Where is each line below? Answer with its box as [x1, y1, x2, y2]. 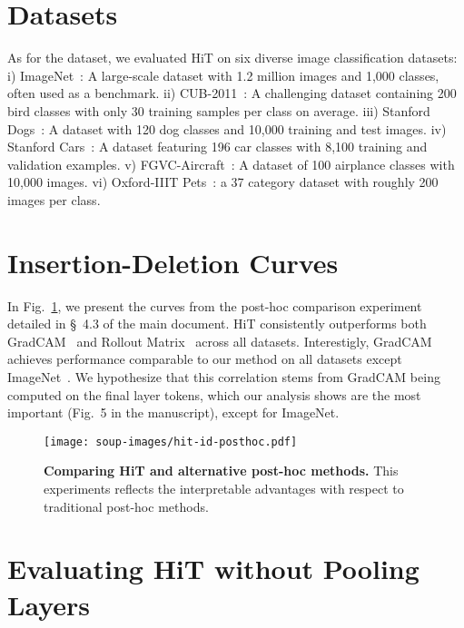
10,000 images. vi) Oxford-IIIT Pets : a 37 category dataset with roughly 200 [7, 172, 439, 191]
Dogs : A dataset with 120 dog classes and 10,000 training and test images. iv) [7, 119, 447, 138]
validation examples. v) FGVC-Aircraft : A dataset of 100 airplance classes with [7, 154, 455, 173]
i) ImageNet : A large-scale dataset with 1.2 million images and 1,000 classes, [7, 65, 439, 84]
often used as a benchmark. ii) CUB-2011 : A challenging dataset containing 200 [7, 83, 457, 103]
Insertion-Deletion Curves [7, 243, 339, 280]
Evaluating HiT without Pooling [7, 550, 420, 587]
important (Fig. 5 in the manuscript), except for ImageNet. [7, 403, 340, 422]
